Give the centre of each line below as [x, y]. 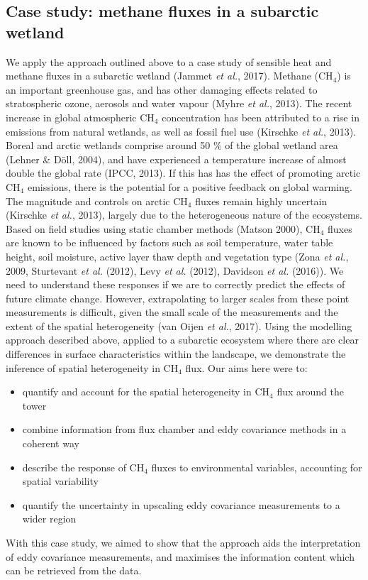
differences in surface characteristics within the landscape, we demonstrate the [176, 354]
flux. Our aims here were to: [246, 367]
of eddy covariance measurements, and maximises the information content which [180, 556]
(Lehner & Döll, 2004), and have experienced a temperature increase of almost [176, 159]
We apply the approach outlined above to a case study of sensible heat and [169, 61]
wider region [49, 519]
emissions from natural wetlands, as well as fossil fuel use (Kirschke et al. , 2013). [181, 131]
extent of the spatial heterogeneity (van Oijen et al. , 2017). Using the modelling [179, 325]
